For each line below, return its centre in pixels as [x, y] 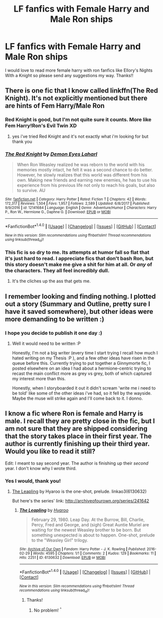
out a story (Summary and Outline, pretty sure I [78, 304]
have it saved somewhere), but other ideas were [79, 311]
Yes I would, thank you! [33, 481]
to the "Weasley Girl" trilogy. [60, 540]
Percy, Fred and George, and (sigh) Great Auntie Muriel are [90, 525]
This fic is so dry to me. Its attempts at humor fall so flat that [77, 252]
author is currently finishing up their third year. [77, 444]
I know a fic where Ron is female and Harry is [74, 414]
